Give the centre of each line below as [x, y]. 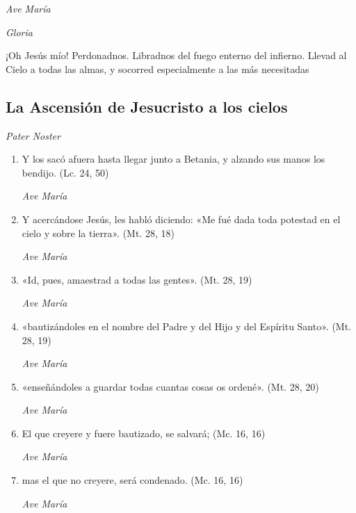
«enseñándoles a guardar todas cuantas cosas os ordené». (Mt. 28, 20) [170, 386]
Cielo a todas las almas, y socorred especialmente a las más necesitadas [157, 68]
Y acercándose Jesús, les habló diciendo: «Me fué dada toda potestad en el [181, 219]
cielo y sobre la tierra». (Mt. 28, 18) [98, 233]
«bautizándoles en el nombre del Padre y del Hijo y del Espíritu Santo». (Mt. [187, 326]
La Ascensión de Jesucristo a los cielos [147, 106]
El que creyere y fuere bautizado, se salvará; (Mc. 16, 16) [144, 433]
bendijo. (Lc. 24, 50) [65, 172]
